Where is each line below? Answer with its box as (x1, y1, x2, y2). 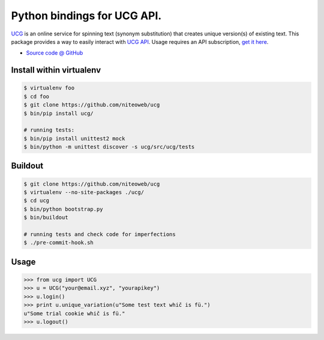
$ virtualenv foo (23, 85, 75, 91)
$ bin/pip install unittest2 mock (23, 135, 125, 142)
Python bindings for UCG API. (11, 9, 162, 22)
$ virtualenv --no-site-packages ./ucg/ (23, 189, 144, 196)
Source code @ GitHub (26, 49, 83, 56)
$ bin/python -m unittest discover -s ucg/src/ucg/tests (23, 144, 195, 150)
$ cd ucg (23, 197, 50, 204)
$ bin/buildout (23, 214, 68, 221)
